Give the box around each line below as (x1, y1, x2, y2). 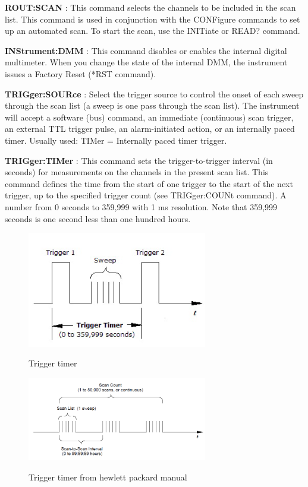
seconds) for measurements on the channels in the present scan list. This (5, 166, 269, 178)
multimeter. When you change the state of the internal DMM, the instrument (5, 56, 288, 68)
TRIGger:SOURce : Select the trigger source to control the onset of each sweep (5, 87, 304, 100)
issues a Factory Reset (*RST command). (5, 67, 156, 80)
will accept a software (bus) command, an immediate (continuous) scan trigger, (5, 110, 294, 123)
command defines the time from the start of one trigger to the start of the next (5, 177, 293, 189)
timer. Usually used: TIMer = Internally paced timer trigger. (5, 134, 227, 146)
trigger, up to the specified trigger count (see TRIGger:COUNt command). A (5, 189, 287, 201)
